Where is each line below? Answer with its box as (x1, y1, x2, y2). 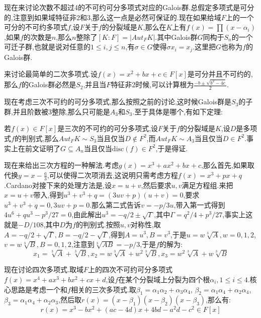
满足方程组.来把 (182, 179, 233, 190)
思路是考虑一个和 (11, 284, 67, 294)
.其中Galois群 (155, 31, 198, 42)
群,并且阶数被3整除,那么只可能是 (4, 106, 110, 116)
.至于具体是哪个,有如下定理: (132, 106, 223, 116)
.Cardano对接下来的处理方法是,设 (4, 179, 112, 190)
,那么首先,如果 (201, 160, 247, 170)
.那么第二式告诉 (90, 199, 141, 210)
